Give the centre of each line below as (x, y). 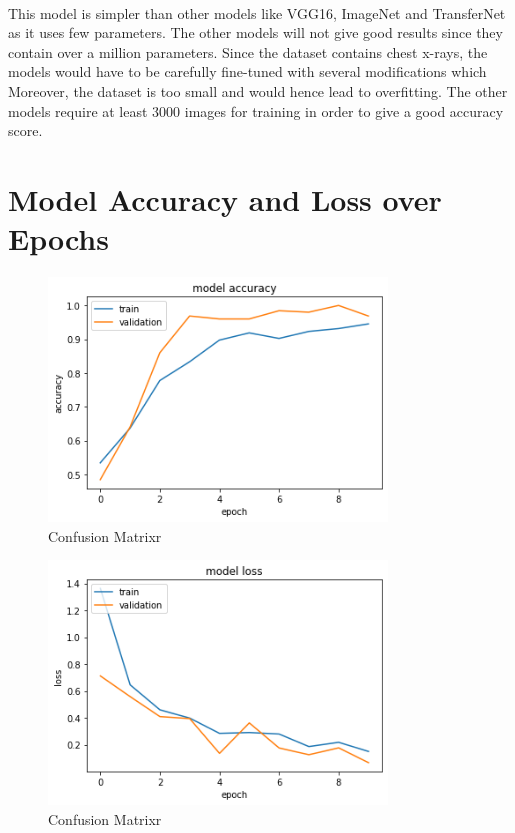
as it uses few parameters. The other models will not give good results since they (255, 32)
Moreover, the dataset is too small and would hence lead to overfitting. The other (258, 90)
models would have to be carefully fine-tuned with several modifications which (247, 71)
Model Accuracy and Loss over (225, 198)
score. (25, 130)
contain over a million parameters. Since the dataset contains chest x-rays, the (248, 51)
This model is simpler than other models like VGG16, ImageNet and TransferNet (257, 12)
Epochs (58, 238)
